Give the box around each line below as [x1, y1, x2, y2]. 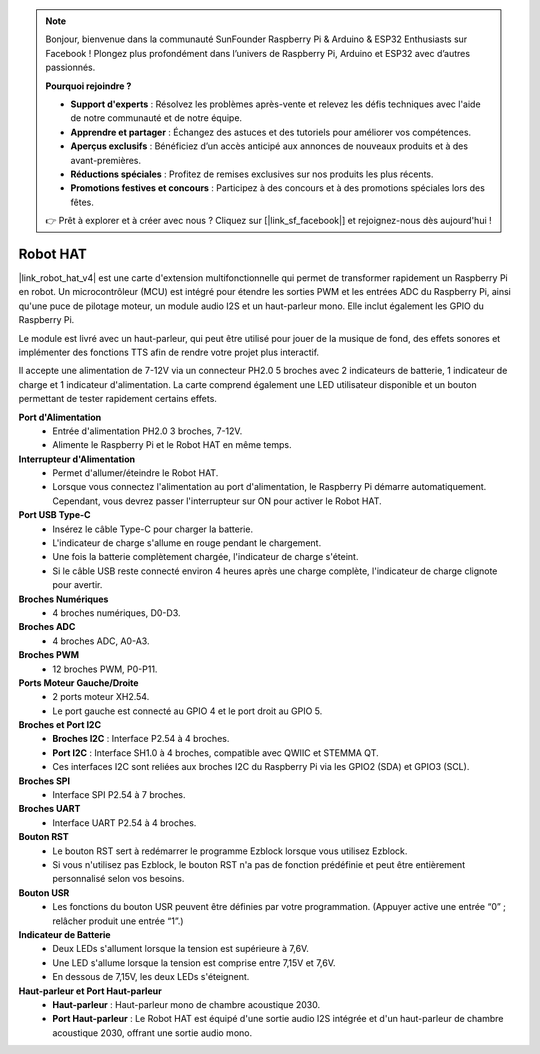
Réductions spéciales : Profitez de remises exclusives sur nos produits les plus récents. [70, 168, 434, 180]
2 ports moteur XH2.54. [52, 691, 150, 703]
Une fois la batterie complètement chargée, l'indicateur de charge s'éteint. [52, 551, 359, 563]
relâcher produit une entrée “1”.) [52, 915, 184, 927]
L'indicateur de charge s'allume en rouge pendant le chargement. [52, 537, 322, 549]
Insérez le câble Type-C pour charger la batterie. [52, 523, 254, 535]
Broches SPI [18, 775, 70, 787]
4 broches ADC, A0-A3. [52, 635, 150, 647]
